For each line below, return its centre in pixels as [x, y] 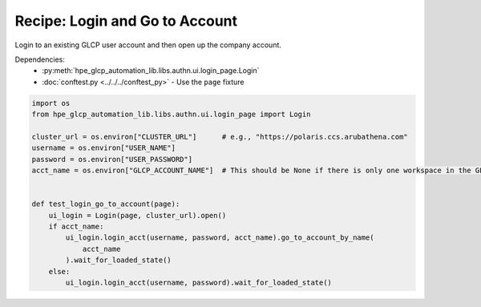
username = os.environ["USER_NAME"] [104, 148]
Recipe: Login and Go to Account [126, 21]
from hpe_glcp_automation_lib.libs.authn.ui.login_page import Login [171, 115]
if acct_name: [76, 226]
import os [51, 103]
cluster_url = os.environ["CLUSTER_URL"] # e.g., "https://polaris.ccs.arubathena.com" [220, 137]
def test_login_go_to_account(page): [106, 204]
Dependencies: [40, 59]
